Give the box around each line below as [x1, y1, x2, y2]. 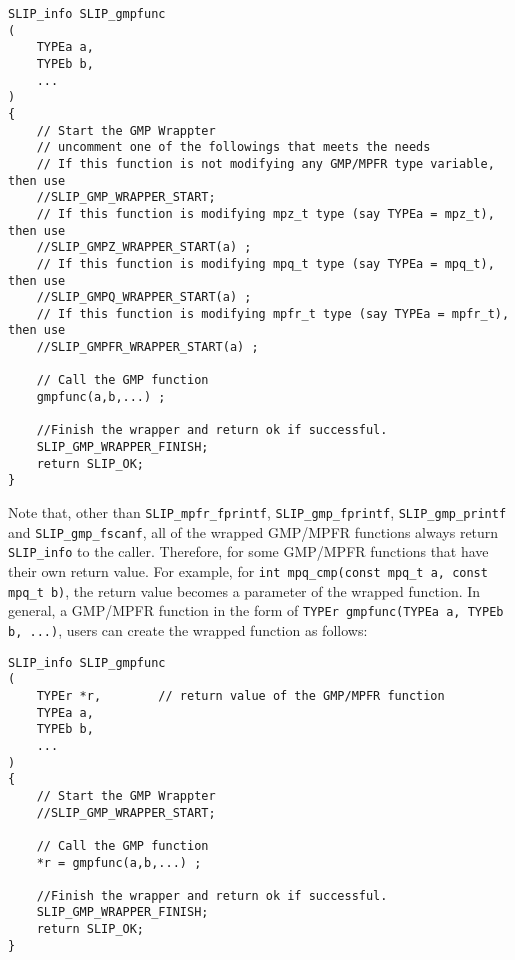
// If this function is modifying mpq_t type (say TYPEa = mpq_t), [36, 256, 495, 271]
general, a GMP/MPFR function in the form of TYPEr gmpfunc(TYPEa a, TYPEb [8, 600, 504, 621]
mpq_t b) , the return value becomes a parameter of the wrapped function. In [8, 580, 481, 601]
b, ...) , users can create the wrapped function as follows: [8, 619, 368, 640]
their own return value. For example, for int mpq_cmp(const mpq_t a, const [8, 561, 488, 581]
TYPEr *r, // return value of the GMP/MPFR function [36, 688, 445, 703]
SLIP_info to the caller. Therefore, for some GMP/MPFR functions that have [8, 541, 489, 562]
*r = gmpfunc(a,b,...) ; [36, 855, 202, 870]
